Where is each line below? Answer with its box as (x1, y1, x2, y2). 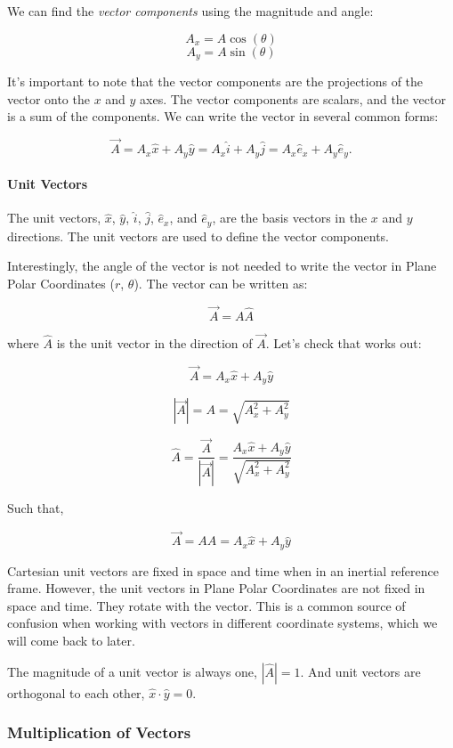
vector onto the (7, 89, 90, 108)
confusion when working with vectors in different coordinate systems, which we (7, 614, 438, 632)
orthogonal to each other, (7, 683, 145, 702)
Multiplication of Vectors (7, 721, 191, 744)
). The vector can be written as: (133, 273, 308, 292)
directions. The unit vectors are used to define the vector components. (7, 226, 389, 245)
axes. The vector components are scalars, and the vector (140, 89, 446, 108)
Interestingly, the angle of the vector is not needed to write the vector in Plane (7, 256, 437, 275)
